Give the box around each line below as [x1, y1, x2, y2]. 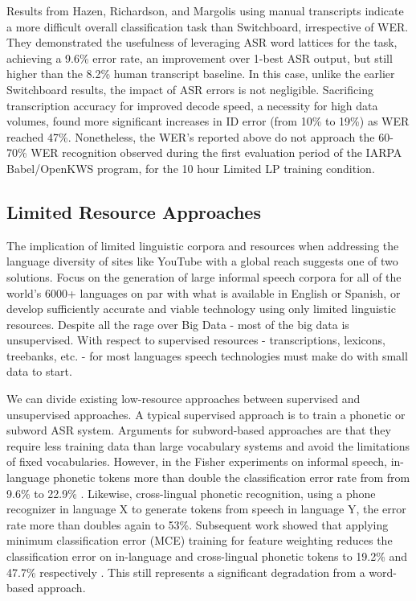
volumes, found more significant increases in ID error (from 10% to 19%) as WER [6, 113, 410, 130]
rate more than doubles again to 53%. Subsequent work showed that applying [6, 516, 389, 533]
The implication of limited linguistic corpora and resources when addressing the [6, 237, 399, 253]
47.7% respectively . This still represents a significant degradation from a [6, 563, 365, 580]
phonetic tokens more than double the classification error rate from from [53, 469, 410, 486]
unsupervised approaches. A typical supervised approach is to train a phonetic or [6, 405, 406, 422]
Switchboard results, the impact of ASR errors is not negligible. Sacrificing [6, 80, 373, 97]
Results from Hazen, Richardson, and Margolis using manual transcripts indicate [6, 2, 404, 19]
